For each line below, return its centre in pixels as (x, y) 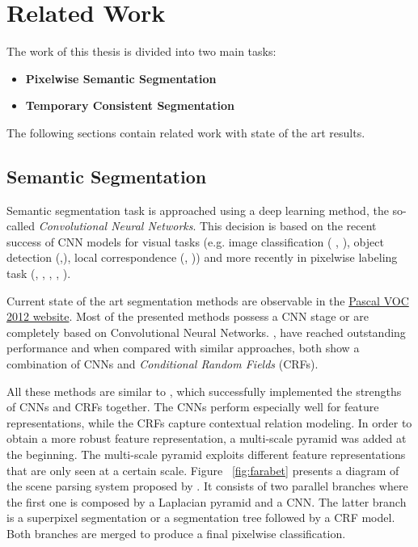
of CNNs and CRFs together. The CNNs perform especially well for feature (193, 407)
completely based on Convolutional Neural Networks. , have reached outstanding (206, 332)
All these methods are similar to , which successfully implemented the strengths (204, 391)
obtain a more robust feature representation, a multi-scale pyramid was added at (207, 438)
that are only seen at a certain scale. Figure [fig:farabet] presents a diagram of (203, 470)
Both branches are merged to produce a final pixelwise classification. (176, 533)
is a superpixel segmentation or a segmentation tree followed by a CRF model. (201, 518)
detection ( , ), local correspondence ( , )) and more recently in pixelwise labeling (202, 257)
